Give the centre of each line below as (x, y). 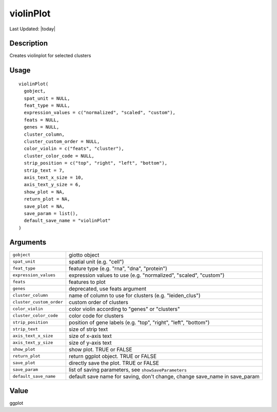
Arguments (28, 243)
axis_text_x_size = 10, (54, 177)
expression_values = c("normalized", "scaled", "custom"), (100, 113)
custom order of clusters (98, 302)
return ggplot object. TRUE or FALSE (113, 356)
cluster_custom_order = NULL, (62, 141)
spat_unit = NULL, (47, 98)
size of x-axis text (90, 336)
